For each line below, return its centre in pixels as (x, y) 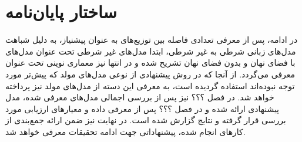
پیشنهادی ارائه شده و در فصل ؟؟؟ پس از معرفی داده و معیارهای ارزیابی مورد (142, 108)
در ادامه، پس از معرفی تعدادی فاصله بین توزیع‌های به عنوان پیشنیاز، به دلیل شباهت (152, 40)
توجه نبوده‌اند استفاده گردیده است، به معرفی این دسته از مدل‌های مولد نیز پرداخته (150, 85)
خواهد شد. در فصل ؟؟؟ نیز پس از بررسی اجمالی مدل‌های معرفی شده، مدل (140, 97)
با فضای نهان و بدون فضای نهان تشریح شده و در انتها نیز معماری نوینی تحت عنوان (150, 62)
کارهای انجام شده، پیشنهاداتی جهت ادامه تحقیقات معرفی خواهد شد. (125, 131)
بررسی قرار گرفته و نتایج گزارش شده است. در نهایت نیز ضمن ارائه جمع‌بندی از (146, 120)
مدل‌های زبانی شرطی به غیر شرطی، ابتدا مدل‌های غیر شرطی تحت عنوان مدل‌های (151, 51)
